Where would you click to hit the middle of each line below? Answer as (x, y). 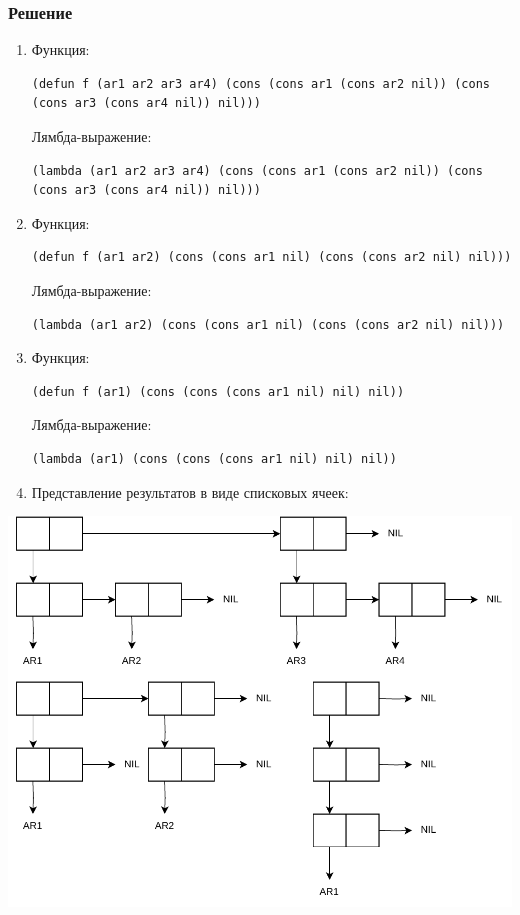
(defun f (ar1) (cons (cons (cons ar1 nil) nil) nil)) (218, 391)
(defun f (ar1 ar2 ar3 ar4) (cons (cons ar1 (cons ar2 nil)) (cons (260, 83)
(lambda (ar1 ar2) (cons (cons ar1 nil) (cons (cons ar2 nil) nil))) (268, 324)
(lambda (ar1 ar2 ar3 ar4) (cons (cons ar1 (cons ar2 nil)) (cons (257, 170)
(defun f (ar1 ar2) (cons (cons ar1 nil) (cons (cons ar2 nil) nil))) (271, 257)
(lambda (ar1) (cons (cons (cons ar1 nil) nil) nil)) (214, 458)
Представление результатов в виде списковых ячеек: (190, 491)
